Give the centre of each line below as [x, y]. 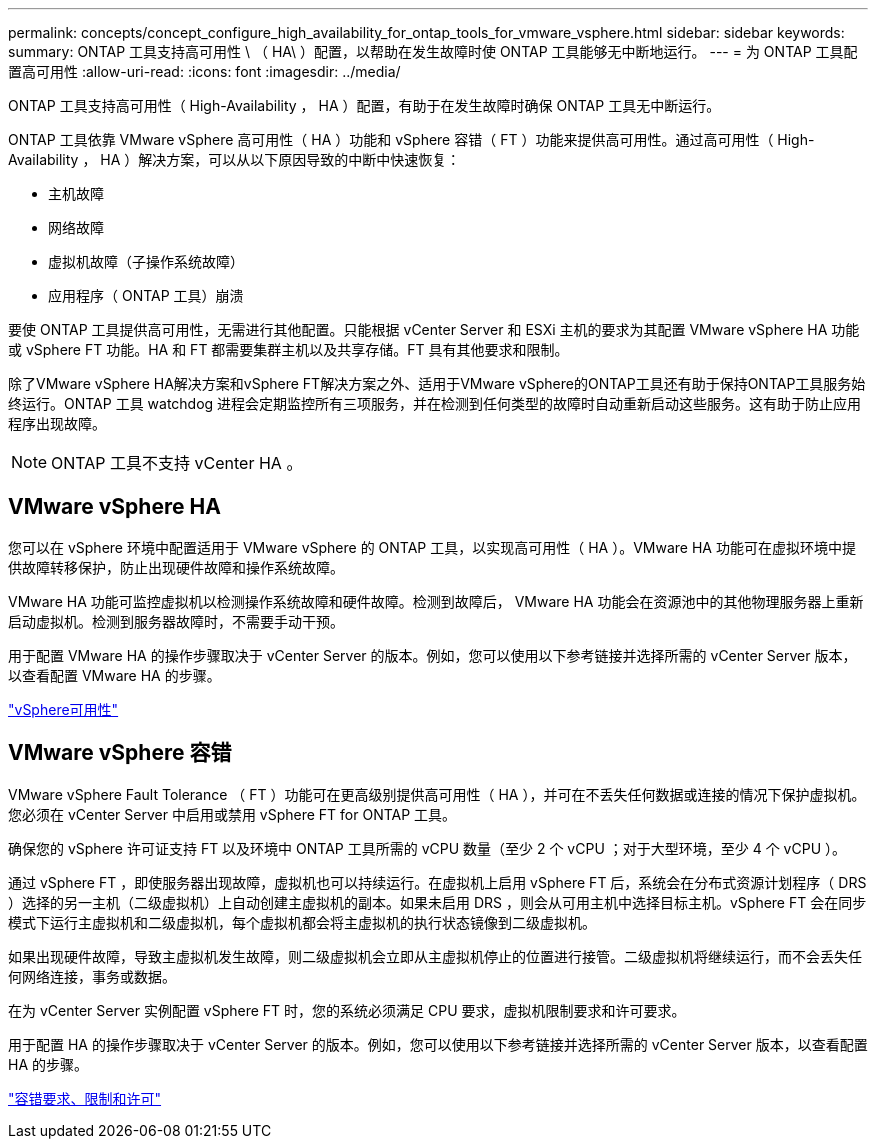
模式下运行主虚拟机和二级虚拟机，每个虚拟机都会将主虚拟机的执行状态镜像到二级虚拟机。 [302, 922]
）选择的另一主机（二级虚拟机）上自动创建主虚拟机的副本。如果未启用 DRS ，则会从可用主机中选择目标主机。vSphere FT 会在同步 [437, 902]
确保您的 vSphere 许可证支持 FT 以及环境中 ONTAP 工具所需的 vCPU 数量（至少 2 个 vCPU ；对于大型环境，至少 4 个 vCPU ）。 [427, 848]
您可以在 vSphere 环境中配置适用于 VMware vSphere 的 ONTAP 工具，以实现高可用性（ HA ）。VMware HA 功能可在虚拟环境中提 [432, 547]
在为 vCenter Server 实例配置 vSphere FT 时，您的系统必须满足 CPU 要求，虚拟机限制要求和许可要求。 [347, 1010]
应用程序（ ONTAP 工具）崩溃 [146, 295]
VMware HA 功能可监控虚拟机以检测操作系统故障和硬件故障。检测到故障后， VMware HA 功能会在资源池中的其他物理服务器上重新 [436, 601]
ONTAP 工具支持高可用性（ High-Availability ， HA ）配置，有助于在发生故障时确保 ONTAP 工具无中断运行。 [364, 105]
